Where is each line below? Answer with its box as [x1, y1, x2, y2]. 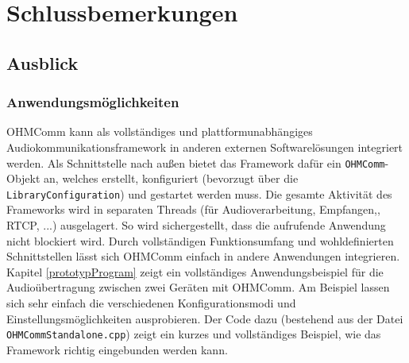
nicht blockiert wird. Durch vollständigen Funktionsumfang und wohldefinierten [6, 232, 394, 249]
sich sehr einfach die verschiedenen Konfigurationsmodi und [6, 295, 296, 311]
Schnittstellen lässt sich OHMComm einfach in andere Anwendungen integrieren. [6, 248, 400, 265]
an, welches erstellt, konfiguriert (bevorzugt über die [44, 170, 299, 187]
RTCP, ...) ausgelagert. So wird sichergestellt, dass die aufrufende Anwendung [6, 217, 386, 234]
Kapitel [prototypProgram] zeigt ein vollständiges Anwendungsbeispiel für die [6, 263, 384, 280]
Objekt [6, 170, 41, 187]
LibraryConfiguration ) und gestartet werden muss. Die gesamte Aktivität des [6, 185, 392, 202]
